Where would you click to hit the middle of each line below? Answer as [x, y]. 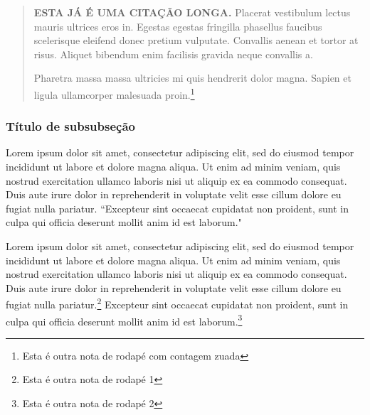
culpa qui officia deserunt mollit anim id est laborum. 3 [124, 320]
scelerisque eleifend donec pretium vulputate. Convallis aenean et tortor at [196, 40]
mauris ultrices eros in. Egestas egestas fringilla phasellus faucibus [178, 26]
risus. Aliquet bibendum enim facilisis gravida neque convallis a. [173, 54]
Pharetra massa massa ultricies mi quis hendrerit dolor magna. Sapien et [192, 78]
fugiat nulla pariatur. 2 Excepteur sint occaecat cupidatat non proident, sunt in [177, 303]
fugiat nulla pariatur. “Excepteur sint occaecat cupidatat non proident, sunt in [178, 208]
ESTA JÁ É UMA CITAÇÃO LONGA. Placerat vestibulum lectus [192, 12]
